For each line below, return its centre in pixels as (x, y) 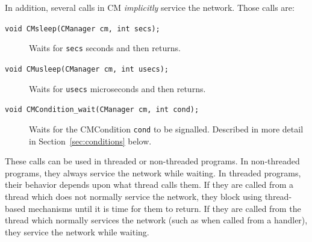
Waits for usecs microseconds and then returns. (117, 88)
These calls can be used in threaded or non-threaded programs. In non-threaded (152, 161)
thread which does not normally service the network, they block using (133, 196)
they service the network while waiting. (77, 231)
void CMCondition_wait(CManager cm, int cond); (102, 110)
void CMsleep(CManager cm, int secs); (83, 29)
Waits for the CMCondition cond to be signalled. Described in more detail (166, 129)
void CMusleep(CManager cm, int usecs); (87, 69)
